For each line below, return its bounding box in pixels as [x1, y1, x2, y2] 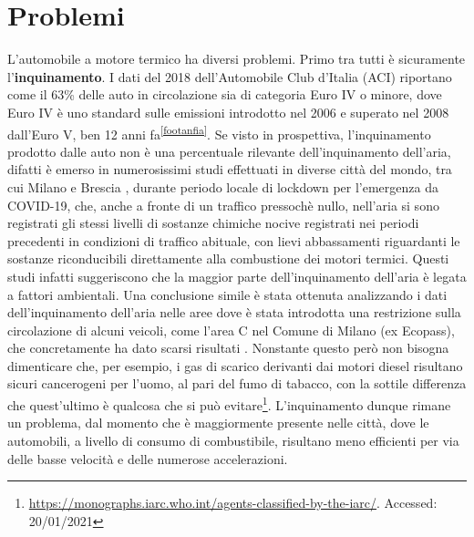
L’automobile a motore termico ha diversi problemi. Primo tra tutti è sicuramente [7, 49, 466, 68]
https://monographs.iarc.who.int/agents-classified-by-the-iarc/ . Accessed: [28, 493, 438, 512]
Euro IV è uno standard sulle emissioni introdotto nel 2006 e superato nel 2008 [7, 102, 449, 121]
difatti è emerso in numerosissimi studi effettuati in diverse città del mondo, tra [7, 160, 452, 179]
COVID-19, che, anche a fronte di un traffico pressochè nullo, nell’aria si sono [7, 195, 439, 214]
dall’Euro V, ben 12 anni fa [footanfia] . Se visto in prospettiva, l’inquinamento [7, 121, 431, 143]
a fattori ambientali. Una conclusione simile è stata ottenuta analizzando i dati [7, 284, 448, 304]
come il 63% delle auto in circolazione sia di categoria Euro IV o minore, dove [7, 85, 442, 104]
